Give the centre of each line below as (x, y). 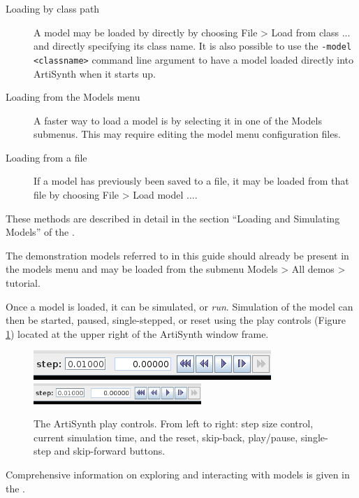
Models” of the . (40, 232)
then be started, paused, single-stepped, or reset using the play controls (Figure (176, 320)
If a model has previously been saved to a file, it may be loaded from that (191, 181)
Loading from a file (46, 157)
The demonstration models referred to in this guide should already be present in (177, 255)
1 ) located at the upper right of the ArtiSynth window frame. (137, 333)
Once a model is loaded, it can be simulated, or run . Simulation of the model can (179, 306)
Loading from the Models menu (73, 97)
